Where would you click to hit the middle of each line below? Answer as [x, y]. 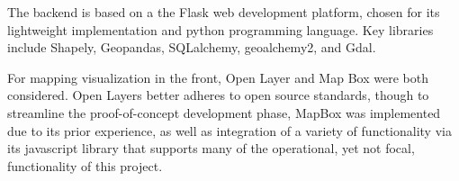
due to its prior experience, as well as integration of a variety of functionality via [229, 130]
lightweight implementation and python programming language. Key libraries [220, 29]
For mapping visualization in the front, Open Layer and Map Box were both [218, 77]
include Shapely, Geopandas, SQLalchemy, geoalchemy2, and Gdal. [192, 47]
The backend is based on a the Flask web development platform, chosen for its [224, 12]
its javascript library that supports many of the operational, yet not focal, [211, 148]
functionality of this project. [85, 165]
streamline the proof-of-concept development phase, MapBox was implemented [224, 112]
